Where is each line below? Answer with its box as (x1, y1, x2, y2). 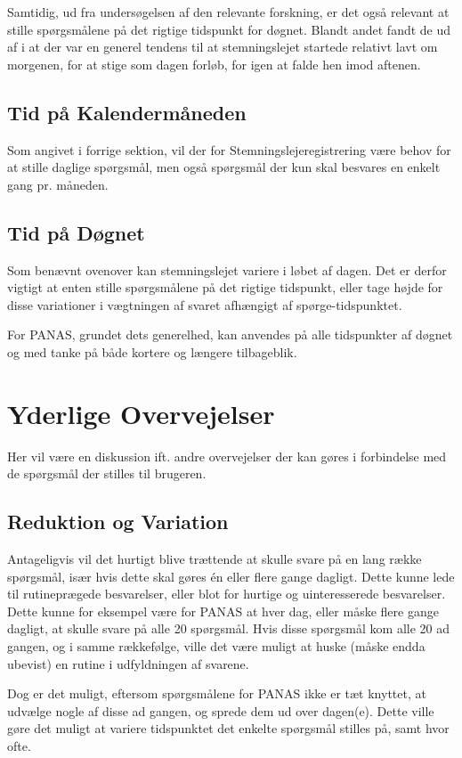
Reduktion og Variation (7, 508, 229, 535)
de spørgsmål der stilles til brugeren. (7, 464, 207, 483)
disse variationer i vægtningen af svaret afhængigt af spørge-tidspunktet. (7, 295, 402, 314)
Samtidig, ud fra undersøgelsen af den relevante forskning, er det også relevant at (7, 3, 450, 20)
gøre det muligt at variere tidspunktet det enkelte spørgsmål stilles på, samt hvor (7, 719, 450, 738)
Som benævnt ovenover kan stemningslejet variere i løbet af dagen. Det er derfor (7, 260, 447, 279)
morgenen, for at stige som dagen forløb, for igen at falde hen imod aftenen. (7, 54, 421, 73)
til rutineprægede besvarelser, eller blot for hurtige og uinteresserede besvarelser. (7, 584, 446, 603)
